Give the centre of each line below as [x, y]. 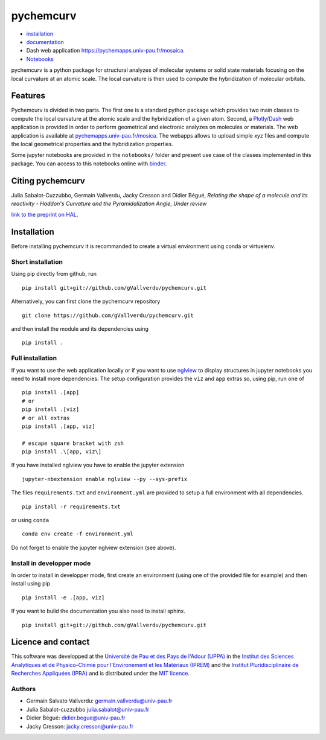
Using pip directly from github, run [54, 274]
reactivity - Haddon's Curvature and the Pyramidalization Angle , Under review [109, 204]
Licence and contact [50, 642]
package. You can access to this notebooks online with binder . [89, 164]
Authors [24, 689]
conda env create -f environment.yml [78, 534]
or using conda [30, 520]
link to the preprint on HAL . [45, 215]
